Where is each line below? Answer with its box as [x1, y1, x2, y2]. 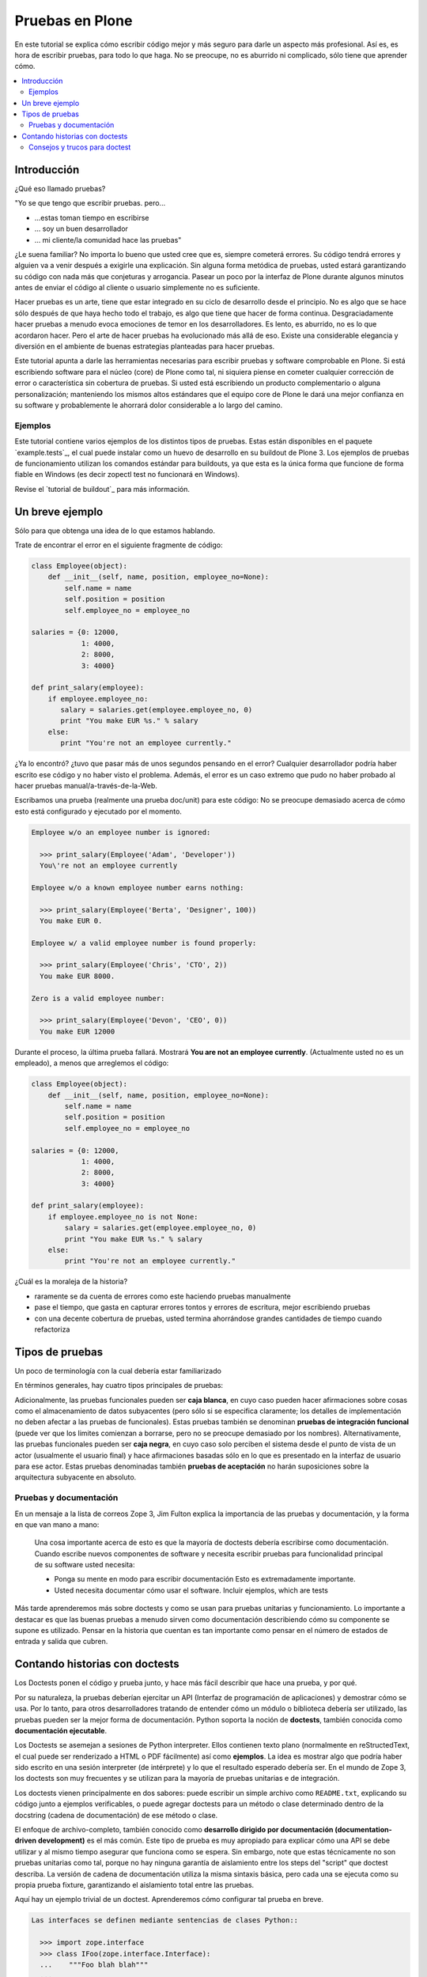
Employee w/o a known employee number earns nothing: [31, 883, 244, 892]
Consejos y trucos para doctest [28, 142, 131, 152]
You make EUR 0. [40, 916, 103, 925]
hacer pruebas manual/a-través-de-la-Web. [14, 781, 158, 790]
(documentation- [334, 1825, 393, 1835]
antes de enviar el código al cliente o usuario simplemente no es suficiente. [14, 283, 260, 293]
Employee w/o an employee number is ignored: [31, 827, 211, 837]
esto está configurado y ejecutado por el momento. [14, 807, 182, 816]
